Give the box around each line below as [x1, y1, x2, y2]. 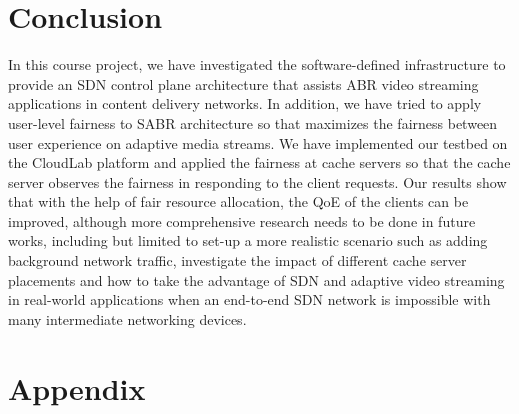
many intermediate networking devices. [8, 308, 247, 329]
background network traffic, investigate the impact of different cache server [8, 250, 467, 271]
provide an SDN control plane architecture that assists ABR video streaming [8, 73, 479, 94]
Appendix [8, 367, 146, 408]
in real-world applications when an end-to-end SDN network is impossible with [8, 289, 491, 310]
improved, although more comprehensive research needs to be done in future [8, 210, 476, 231]
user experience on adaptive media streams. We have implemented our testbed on [8, 132, 508, 153]
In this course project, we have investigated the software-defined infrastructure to [8, 54, 506, 75]
